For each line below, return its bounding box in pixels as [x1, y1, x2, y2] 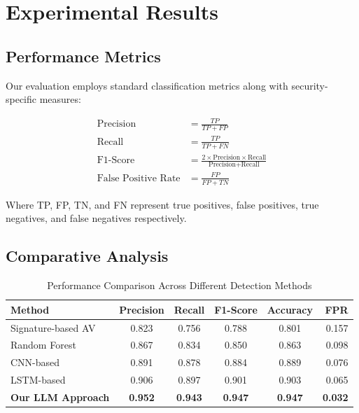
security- [291, 78, 328, 92]
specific [6, 92, 37, 106]
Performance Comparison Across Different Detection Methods [47, 278, 312, 293]
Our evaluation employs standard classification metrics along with [6, 78, 288, 92]
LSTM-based [10, 372, 66, 387]
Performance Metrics [6, 45, 161, 66]
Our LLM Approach [10, 389, 110, 404]
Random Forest [10, 337, 76, 352]
